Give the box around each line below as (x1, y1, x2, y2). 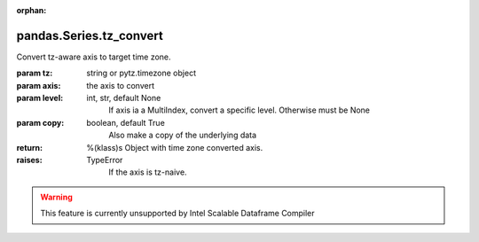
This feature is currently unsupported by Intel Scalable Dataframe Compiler (40, 208, 315, 219)
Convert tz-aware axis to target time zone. (16, 51, 172, 62)
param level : (16, 93, 64, 104)
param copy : (16, 117, 65, 128)
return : (16, 142, 43, 152)
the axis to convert (86, 80, 155, 90)
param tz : (16, 67, 53, 79)
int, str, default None (86, 93, 161, 104)
